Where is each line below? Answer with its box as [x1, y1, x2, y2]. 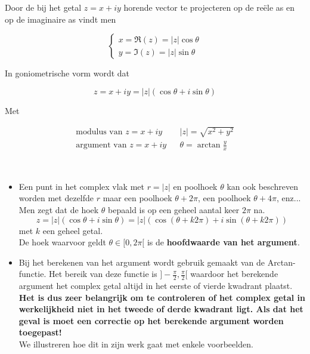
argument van [76, 141, 127, 150]
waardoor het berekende [190, 267, 278, 280]
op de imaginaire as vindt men [5, 13, 116, 25]
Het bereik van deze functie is [48, 267, 157, 280]
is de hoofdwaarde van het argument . [147, 236, 300, 248]
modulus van [76, 128, 123, 137]
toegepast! [18, 326, 62, 338]
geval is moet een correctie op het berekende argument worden [18, 314, 284, 327]
